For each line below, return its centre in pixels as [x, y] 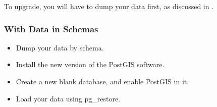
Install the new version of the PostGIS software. [90, 64]
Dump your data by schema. [60, 47]
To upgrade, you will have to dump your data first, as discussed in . [109, 6]
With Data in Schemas [51, 29]
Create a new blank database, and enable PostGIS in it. [102, 81]
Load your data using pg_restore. [68, 98]
